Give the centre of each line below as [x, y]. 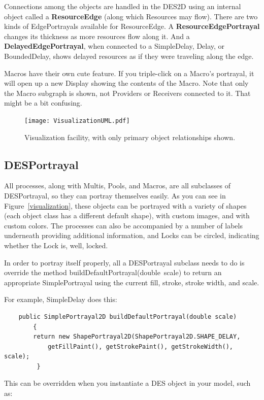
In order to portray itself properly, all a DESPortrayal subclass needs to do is [124, 262]
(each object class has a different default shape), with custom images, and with [127, 215]
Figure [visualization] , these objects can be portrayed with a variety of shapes [125, 205]
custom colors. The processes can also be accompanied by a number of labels [123, 225]
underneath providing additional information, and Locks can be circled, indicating [132, 235]
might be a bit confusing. [43, 103]
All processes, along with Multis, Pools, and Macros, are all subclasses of [117, 186]
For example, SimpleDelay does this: [61, 299]
